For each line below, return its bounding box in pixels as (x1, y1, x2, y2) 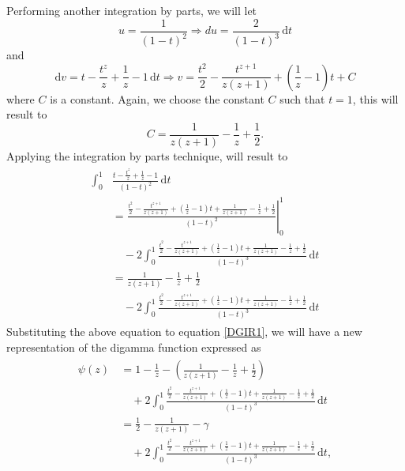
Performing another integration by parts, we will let (6, 2, 257, 18)
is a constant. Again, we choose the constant (50, 90, 264, 107)
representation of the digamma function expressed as (6, 338, 261, 355)
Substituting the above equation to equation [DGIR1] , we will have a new (6, 323, 362, 340)
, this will (352, 90, 399, 107)
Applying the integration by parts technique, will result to (6, 147, 288, 164)
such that (279, 90, 325, 107)
